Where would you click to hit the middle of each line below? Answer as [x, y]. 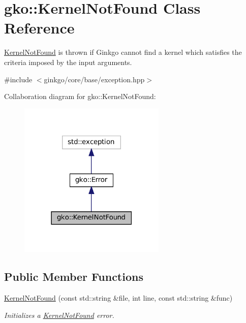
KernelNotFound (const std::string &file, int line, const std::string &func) [118, 298]
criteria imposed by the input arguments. [68, 62]
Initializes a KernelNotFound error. [59, 315]
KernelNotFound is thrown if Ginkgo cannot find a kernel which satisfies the [123, 52]
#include [18, 79]
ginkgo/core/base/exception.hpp [94, 79]
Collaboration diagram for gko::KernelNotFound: [80, 96]
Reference [39, 28]
